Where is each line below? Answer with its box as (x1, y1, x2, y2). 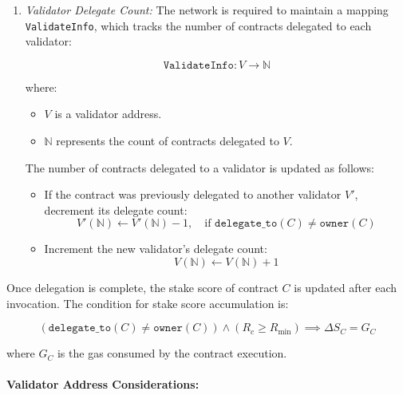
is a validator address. (54, 105, 162, 122)
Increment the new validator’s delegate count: (44, 240, 267, 257)
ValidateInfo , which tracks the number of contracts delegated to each (25, 17, 372, 34)
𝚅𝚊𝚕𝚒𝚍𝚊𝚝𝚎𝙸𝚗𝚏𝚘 (163, 59, 234, 71)
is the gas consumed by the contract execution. (57, 345, 287, 361)
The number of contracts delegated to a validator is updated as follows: (25, 159, 374, 176)
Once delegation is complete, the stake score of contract (6, 279, 279, 295)
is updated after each (294, 279, 397, 295)
